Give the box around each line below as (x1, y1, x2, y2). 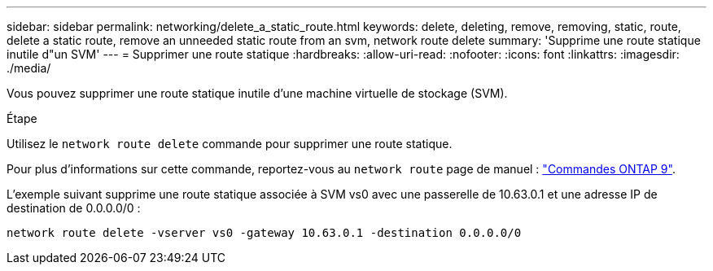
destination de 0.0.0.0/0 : (7, 201, 141, 215)
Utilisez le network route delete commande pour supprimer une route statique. (7, 137, 453, 151)
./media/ (7, 61, 51, 75)
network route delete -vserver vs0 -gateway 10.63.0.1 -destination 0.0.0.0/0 (7, 226, 522, 239)
